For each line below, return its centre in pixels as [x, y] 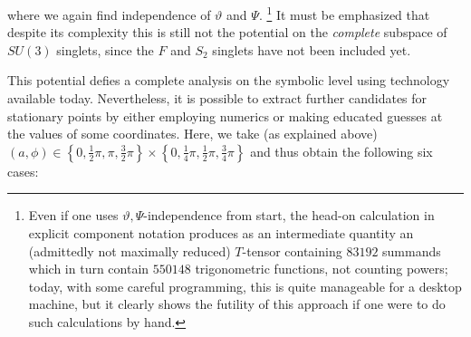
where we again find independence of [109, 14]
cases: [23, 171]
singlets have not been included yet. [312, 49]
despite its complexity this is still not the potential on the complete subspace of [227, 32]
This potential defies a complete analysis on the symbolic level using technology [229, 80]
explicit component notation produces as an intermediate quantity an [221, 233]
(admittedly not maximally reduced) [130, 250]
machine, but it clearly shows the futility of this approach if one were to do [237, 304]
